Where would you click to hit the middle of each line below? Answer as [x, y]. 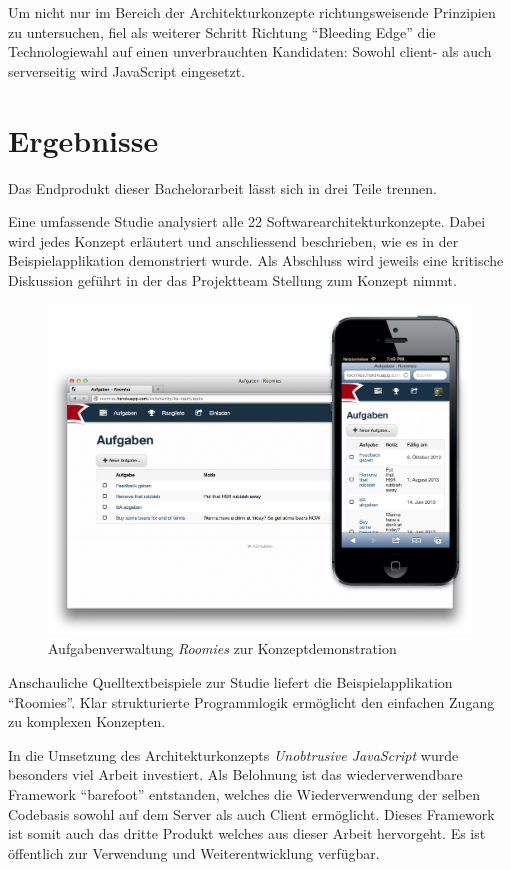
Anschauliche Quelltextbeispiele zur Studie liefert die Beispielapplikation [230, 681]
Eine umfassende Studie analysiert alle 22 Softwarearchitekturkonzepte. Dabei [247, 221]
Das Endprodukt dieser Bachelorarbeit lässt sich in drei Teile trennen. [223, 187]
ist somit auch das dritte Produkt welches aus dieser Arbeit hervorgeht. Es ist [247, 833]
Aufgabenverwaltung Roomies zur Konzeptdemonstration [222, 648]
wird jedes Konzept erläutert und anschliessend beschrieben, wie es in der [233, 240]
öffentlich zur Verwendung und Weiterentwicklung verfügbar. [194, 852]
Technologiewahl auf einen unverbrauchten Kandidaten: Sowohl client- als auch [250, 51]
